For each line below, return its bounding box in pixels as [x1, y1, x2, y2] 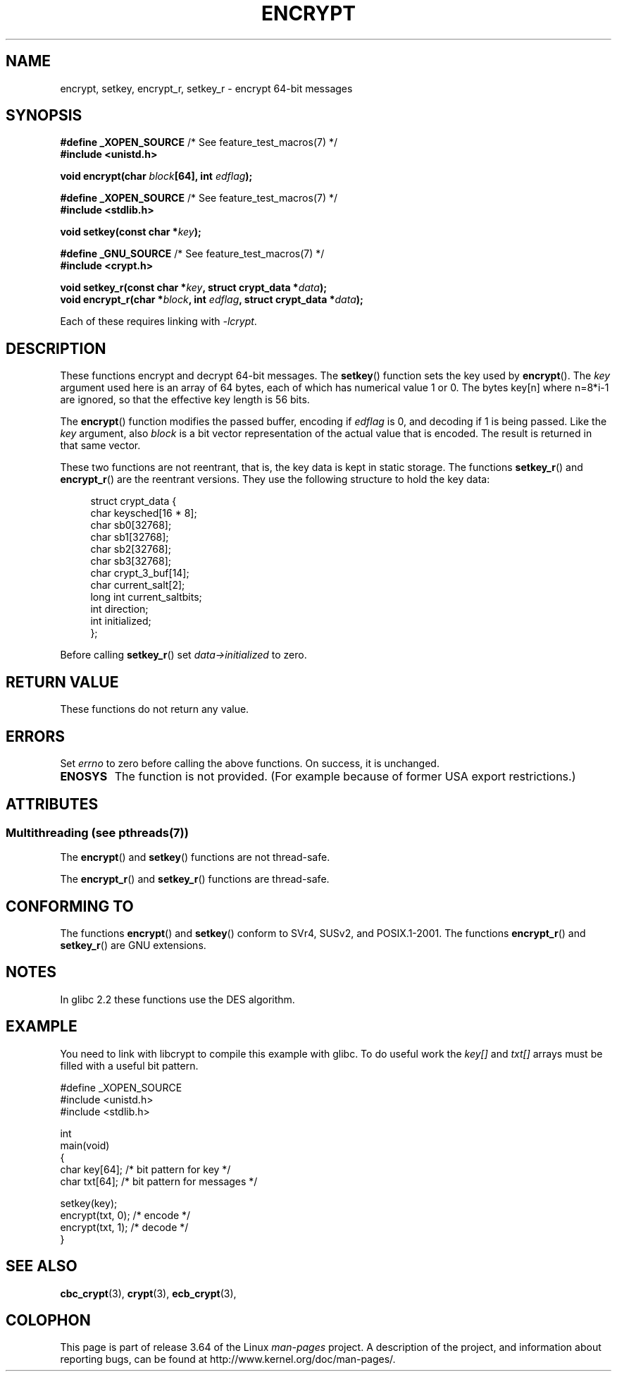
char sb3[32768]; [90, 555, 172, 568]
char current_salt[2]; [90, 579, 185, 592]
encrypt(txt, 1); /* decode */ [60, 1220, 189, 1233]
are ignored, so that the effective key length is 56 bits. [60, 393, 310, 406]
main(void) [60, 1139, 110, 1151]
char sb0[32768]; [90, 519, 172, 532]
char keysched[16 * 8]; [90, 507, 197, 520]
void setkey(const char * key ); [60, 226, 201, 238]
